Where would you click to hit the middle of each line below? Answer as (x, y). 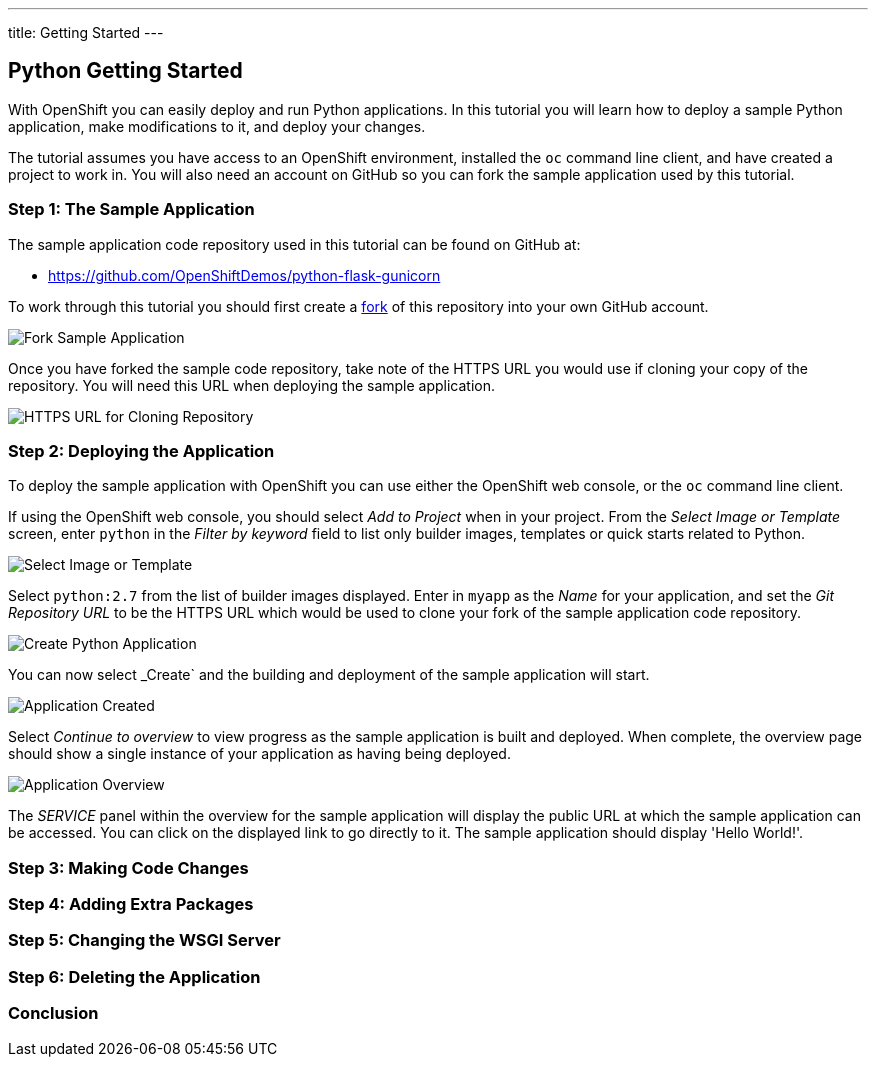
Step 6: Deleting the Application (134, 976)
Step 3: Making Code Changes (128, 867)
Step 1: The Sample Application (131, 209)
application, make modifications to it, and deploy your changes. (217, 126)
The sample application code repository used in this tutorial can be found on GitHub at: (294, 244)
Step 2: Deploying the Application (141, 450)
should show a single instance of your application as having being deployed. (259, 754)
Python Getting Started (125, 71)
